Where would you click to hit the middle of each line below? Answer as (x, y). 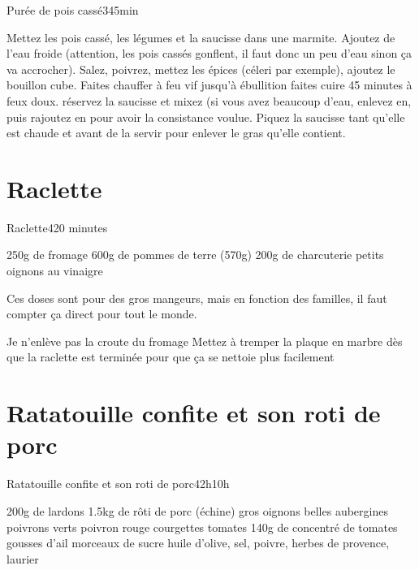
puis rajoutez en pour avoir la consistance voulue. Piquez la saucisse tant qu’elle (206, 117)
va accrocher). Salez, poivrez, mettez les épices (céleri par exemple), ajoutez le (201, 69)
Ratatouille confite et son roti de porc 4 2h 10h (118, 484)
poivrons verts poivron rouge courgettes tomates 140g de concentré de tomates (202, 527)
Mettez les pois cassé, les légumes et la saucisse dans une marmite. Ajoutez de (201, 37)
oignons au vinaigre (55, 271)
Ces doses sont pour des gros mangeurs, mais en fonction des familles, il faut (197, 298)
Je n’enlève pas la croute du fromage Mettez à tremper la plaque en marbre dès (205, 341)
